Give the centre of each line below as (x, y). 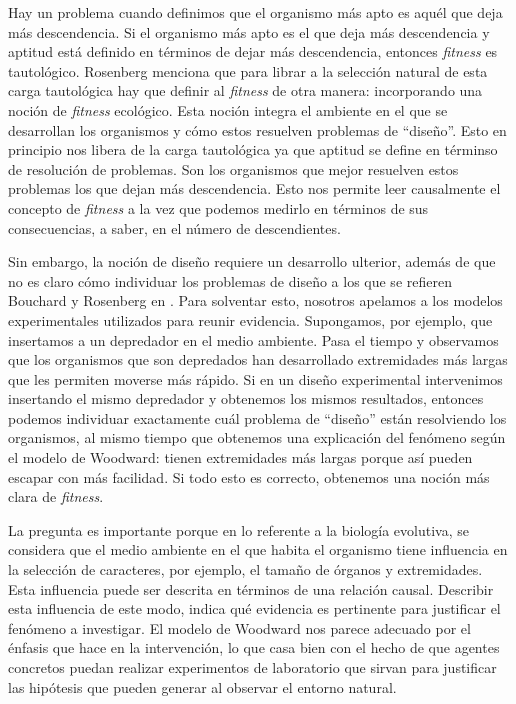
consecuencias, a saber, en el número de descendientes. (174, 227)
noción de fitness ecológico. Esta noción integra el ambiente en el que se (228, 109)
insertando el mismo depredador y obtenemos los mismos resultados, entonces (246, 398)
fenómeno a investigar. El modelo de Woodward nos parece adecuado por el (239, 627)
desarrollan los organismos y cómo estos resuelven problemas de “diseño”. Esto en (257, 129)
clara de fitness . (56, 496)
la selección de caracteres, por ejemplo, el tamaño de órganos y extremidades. (245, 569)
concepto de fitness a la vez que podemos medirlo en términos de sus (218, 207)
